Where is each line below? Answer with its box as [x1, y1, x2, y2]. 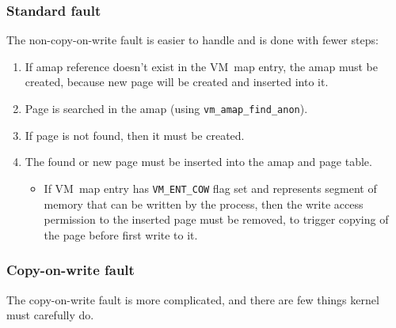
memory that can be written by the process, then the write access [44, 195, 364, 212]
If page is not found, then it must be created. [25, 126, 245, 143]
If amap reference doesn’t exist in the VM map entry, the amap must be [25, 58, 379, 74]
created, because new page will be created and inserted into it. [25, 74, 329, 90]
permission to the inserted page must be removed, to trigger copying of [44, 211, 389, 228]
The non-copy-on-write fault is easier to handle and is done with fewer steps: [6, 32, 379, 48]
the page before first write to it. [44, 226, 198, 243]
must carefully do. [6, 307, 94, 323]
